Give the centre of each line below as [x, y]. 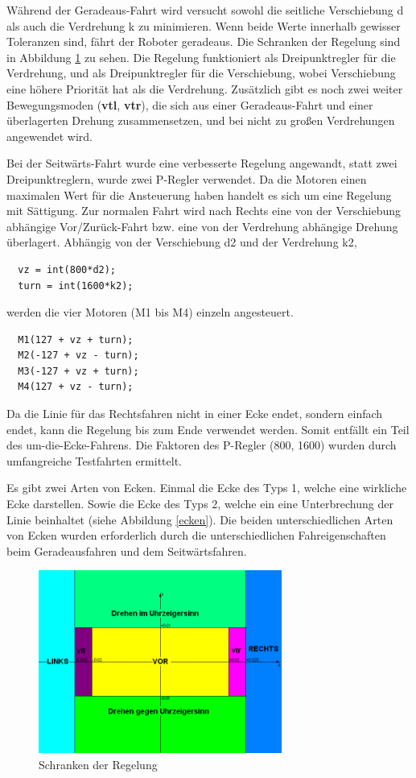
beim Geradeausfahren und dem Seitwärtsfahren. [127, 550]
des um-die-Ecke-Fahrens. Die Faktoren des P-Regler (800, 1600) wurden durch [202, 445]
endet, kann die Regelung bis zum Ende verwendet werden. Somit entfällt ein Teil [208, 429]
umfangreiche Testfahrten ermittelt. [94, 460]
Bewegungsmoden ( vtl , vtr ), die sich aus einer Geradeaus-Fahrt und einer [190, 104]
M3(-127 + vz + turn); [78, 371]
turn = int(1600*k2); [76, 286]
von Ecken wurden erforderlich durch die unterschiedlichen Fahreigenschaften [196, 535]
